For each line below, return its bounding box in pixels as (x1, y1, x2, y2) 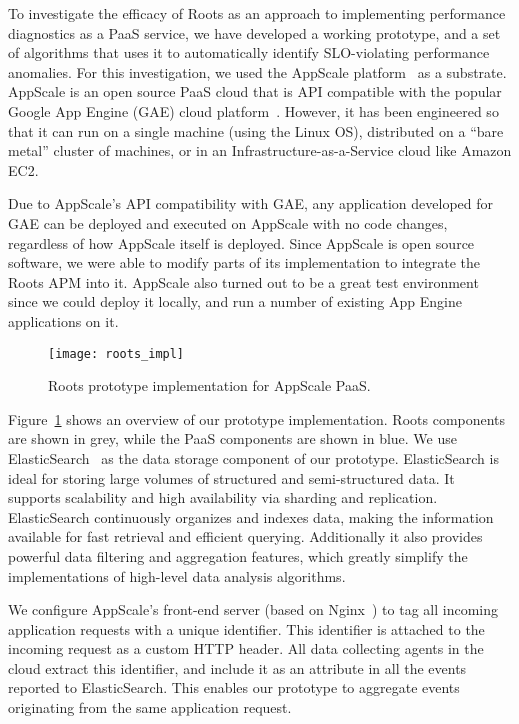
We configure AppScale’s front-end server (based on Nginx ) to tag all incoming (8, 599, 499, 620)
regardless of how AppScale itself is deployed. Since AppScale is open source (8, 232, 475, 253)
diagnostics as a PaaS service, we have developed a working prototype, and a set (8, 22, 501, 43)
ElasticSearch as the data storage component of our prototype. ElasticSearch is (8, 447, 499, 468)
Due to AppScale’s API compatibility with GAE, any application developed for (8, 193, 494, 214)
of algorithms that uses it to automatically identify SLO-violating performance (8, 42, 490, 63)
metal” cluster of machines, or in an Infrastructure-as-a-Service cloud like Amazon (8, 140, 512, 161)
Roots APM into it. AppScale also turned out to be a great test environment (8, 271, 479, 292)
